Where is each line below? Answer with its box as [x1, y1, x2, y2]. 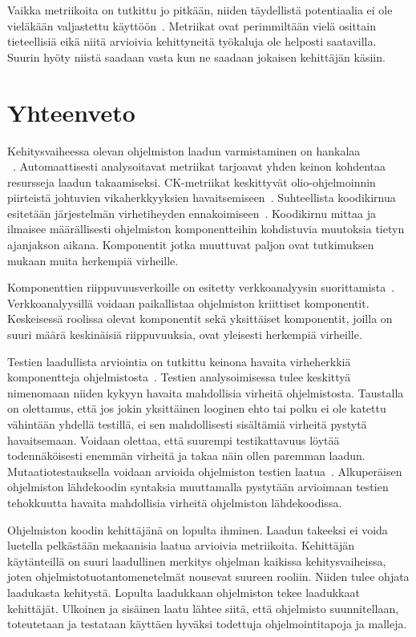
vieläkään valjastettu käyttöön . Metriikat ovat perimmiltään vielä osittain [7, 17, 376, 34]
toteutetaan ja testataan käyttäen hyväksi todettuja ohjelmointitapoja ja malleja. [7, 615, 407, 632]
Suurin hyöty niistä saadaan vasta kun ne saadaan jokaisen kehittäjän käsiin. [7, 48, 386, 65]
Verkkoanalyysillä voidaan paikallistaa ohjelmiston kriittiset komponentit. [7, 294, 370, 311]
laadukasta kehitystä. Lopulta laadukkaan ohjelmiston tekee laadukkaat [7, 583, 360, 600]
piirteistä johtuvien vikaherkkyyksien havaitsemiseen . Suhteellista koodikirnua [7, 189, 396, 206]
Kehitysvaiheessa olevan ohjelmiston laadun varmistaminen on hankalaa [7, 142, 361, 159]
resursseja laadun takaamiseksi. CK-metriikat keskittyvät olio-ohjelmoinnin [7, 173, 376, 190]
